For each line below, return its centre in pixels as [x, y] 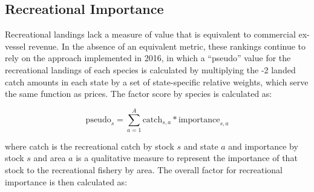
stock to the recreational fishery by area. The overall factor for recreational [144, 170]
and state [201, 146]
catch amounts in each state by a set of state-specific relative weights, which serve [157, 81]
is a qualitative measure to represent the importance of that [187, 158]
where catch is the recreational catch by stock [90, 146]
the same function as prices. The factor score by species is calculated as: [139, 94]
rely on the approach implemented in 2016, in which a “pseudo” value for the [148, 58]
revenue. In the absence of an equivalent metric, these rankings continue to [167, 46]
